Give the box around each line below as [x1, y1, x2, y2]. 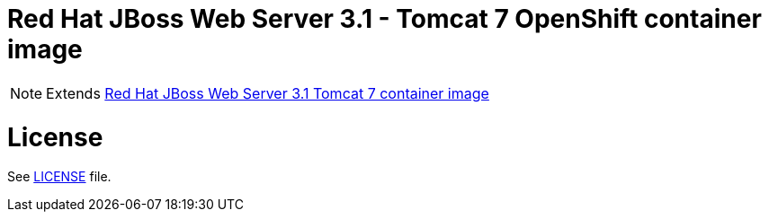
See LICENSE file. [7, 169, 112, 185]
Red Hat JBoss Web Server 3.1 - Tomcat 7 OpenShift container [7, 4, 762, 34]
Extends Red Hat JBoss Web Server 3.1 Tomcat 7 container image [46, 83, 489, 102]
